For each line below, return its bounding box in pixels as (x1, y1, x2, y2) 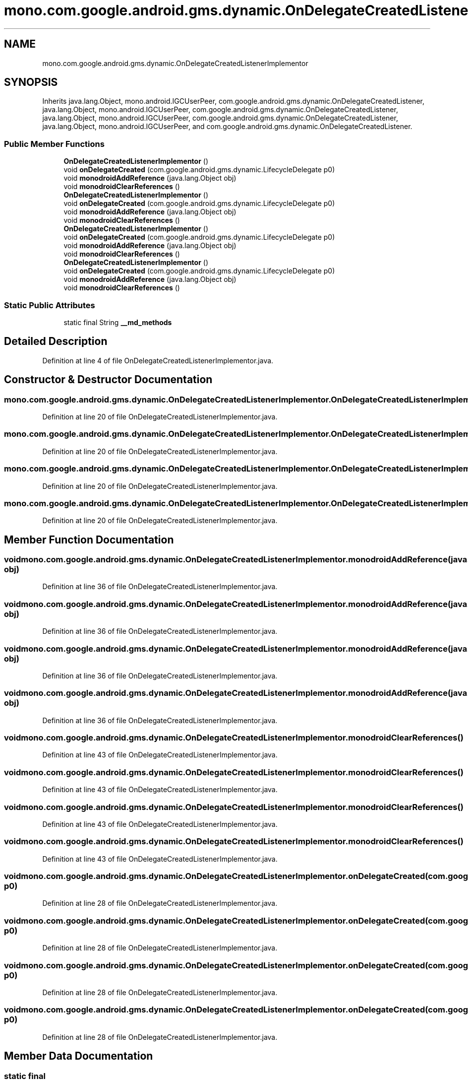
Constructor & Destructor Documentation (4, 373, 213, 386)
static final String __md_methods (63, 318, 172, 327)
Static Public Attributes (4, 300, 95, 310)
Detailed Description (4, 335, 108, 348)
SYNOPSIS (4, 76, 58, 89)
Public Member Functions (4, 138, 105, 149)
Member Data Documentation (4, 1050, 153, 1063)
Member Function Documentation (4, 533, 174, 546)
